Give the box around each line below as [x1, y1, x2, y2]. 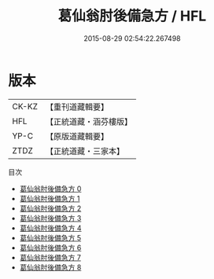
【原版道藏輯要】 [45, 130, 109, 141]
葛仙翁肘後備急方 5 [19, 233, 82, 242]
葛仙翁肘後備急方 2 [19, 204, 82, 213]
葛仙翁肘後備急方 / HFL [57, 7, 207, 25]
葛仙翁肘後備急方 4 [19, 223, 82, 233]
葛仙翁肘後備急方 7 [19, 252, 81, 262]
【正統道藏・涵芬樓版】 [45, 116, 132, 127]
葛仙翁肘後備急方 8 [19, 262, 82, 272]
